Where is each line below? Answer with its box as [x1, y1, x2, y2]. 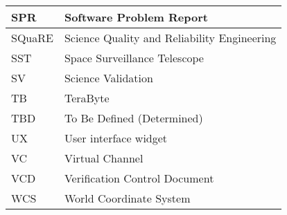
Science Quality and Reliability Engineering [64, 30, 277, 46]
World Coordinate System [64, 190, 191, 206]
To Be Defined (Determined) [64, 110, 203, 126]
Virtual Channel [64, 150, 143, 166]
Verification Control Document [64, 170, 214, 186]
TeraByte [64, 90, 110, 106]
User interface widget [64, 130, 168, 146]
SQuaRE [11, 30, 53, 46]
